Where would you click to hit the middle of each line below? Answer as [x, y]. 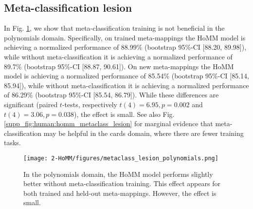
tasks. [12, 142]
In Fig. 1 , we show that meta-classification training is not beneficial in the [114, 28]
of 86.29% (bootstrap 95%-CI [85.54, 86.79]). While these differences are [111, 95]
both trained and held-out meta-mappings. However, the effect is [120, 193]
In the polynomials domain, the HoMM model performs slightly [118, 174]
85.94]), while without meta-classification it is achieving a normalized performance [126, 85]
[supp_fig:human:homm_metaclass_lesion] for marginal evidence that [108, 123]
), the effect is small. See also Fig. [124, 114]
